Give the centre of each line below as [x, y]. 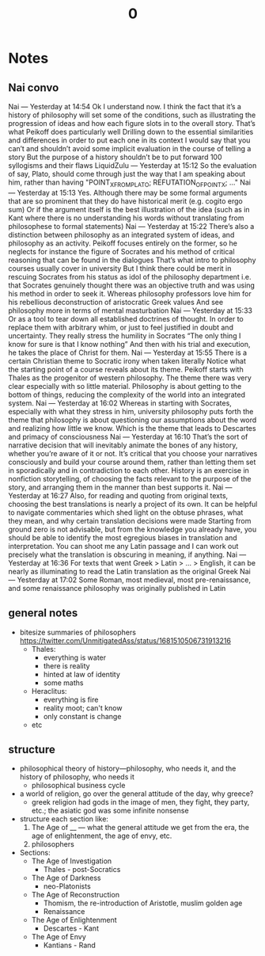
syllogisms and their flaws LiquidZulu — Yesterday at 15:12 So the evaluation [132, 166]
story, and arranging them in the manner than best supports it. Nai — [120, 487]
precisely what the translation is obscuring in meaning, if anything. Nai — [127, 554]
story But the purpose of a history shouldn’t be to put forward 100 [115, 157]
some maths [63, 683]
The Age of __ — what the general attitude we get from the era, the [140, 828]
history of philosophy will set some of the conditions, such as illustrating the [132, 115]
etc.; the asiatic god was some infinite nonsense [110, 811]
